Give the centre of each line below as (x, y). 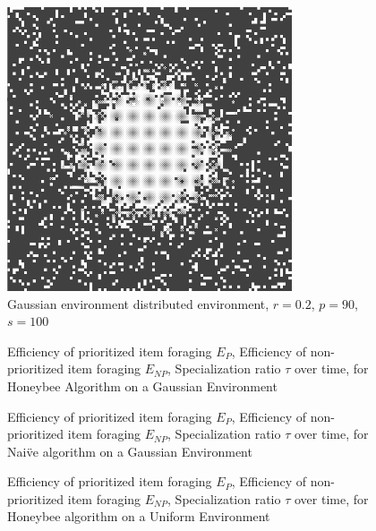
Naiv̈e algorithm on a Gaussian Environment (130, 451)
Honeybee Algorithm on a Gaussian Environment (142, 385)
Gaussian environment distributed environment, (138, 303)
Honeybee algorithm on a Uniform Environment (139, 516)
